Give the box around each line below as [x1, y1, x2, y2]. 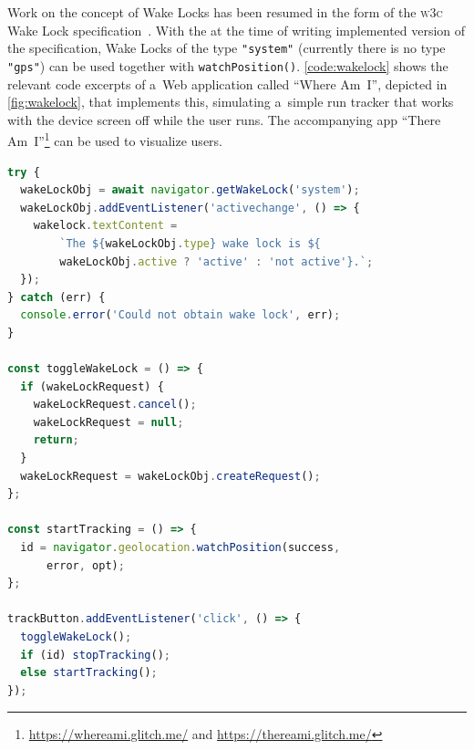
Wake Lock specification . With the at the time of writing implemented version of [7, 20, 466, 39]
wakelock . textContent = [33, 219, 178, 233]
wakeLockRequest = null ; [33, 415, 184, 429]
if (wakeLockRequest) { [20, 380, 164, 393]
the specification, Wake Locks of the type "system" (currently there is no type [7, 38, 446, 57]
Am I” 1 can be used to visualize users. [7, 129, 222, 150]
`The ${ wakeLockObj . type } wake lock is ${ [59, 236, 321, 250]
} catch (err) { [7, 290, 106, 304]
